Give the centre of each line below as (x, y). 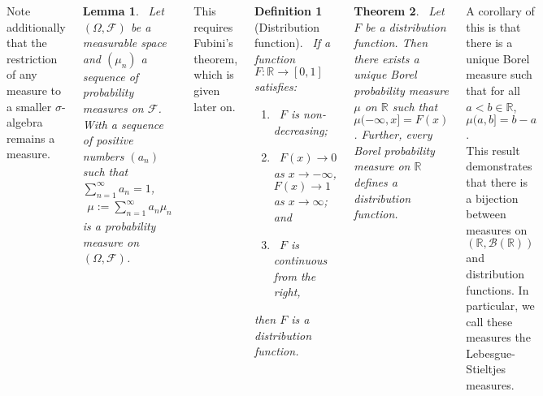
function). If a (293, 43)
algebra (25, 122)
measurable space (124, 43)
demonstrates (499, 166)
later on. (215, 106)
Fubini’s (213, 43)
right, (287, 292)
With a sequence (123, 124)
